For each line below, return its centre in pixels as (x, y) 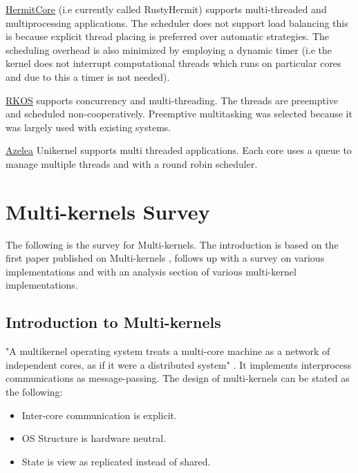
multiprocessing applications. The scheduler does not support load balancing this (177, 22)
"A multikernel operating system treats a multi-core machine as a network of (168, 351)
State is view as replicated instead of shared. (116, 461)
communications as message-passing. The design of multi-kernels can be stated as (178, 378)
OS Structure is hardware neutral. (94, 438)
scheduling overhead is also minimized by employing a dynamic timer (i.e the (169, 49)
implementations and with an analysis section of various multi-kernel (151, 271)
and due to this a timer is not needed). (88, 76)
